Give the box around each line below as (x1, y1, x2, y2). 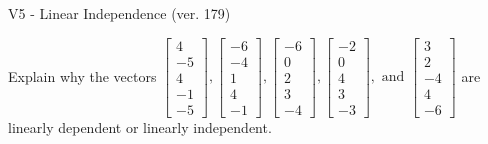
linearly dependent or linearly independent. (8, 116, 272, 137)
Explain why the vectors (8, 65, 157, 86)
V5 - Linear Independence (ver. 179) (8, 3, 231, 23)
